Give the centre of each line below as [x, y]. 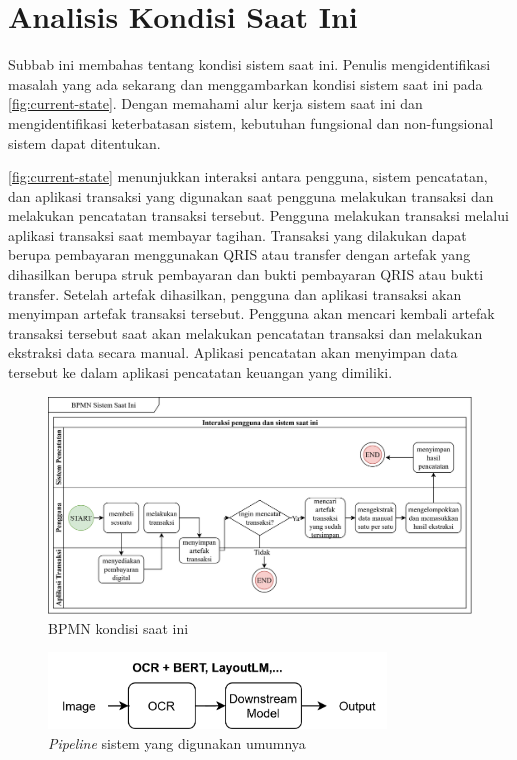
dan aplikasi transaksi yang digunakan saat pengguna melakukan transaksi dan [251, 195]
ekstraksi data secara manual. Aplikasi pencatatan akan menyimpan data [233, 352]
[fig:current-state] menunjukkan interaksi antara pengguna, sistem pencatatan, [248, 176]
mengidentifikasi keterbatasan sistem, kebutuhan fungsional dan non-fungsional [251, 122]
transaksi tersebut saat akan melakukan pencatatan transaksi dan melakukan [245, 332]
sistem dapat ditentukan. [84, 142]
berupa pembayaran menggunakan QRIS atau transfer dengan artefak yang [239, 254]
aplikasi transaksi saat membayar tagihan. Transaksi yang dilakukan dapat [237, 234]
